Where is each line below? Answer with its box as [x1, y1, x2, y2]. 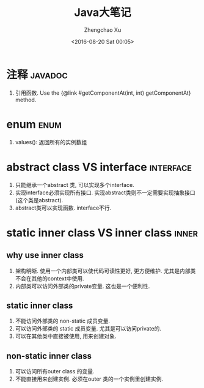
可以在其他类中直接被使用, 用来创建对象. [15, 332, 117, 340]
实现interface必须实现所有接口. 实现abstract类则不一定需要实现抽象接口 [15, 189, 195, 196]
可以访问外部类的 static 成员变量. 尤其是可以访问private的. [15, 325, 162, 332]
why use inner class [6, 250, 84, 260]
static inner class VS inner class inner [6, 225, 199, 240]
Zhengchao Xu [84, 26, 122, 34]
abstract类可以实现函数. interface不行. [15, 204, 112, 211]
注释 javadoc [6, 68, 68, 81]
